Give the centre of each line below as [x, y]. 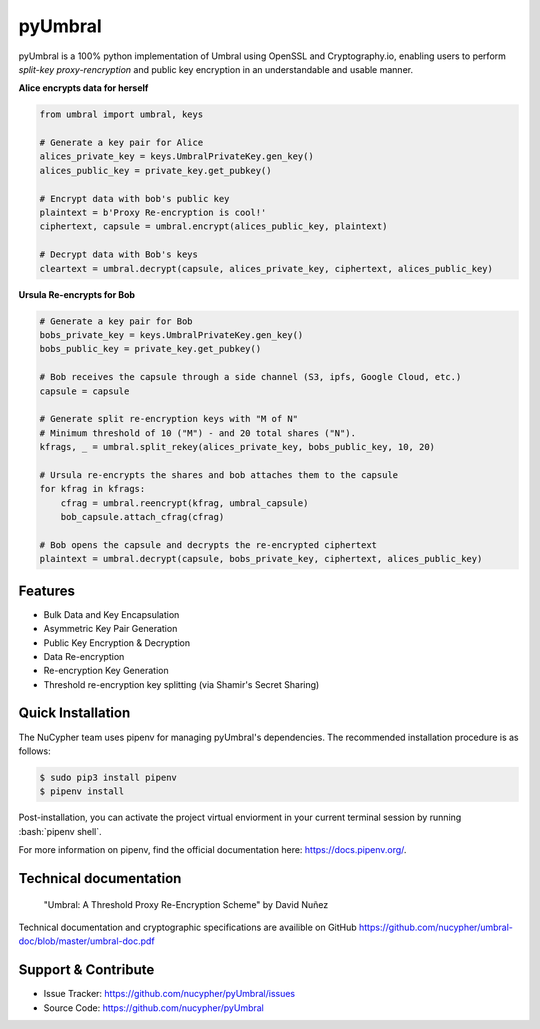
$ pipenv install [82, 791]
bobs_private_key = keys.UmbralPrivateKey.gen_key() [171, 334]
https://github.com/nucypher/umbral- [436, 927]
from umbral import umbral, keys [121, 114]
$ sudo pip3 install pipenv [108, 777]
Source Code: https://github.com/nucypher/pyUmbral [154, 1007]
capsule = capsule [84, 391]
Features [46, 590]
